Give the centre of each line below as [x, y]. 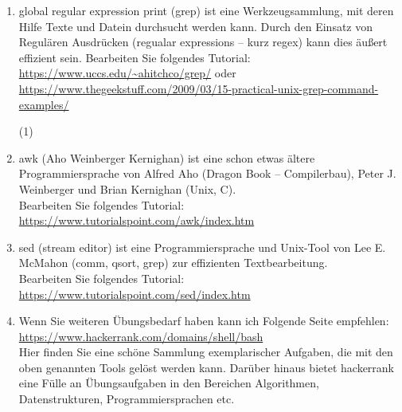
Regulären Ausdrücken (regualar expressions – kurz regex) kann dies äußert [203, 42]
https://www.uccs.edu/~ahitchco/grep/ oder [127, 73]
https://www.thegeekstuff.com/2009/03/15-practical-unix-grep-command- [199, 88]
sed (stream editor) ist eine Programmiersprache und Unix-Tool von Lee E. [202, 247]
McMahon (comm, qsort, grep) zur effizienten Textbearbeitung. [173, 263]
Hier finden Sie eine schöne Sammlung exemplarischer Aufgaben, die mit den [206, 352]
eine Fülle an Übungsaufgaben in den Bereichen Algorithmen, [169, 383]
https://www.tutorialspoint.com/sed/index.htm [135, 294]
